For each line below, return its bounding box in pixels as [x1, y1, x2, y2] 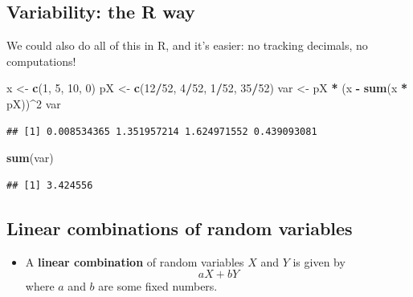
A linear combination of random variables [25, 253, 244, 270]
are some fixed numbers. [98, 278, 218, 295]
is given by [292, 253, 346, 270]
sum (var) [6, 149, 54, 166]
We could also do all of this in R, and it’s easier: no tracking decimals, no [6, 37, 368, 54]
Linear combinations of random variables [6, 215, 353, 240]
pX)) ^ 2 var [6, 95, 61, 112]
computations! [6, 52, 76, 69]
